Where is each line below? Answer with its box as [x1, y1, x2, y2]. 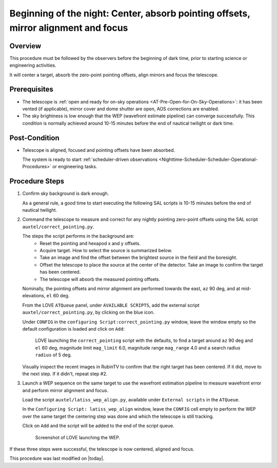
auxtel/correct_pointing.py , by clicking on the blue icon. [22, 309, 155, 315]
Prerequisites [9, 85, 53, 94]
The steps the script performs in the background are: [22, 233, 134, 239]
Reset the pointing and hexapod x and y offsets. [39, 240, 141, 246]
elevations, [22, 293, 46, 299]
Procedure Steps [9, 177, 64, 186]
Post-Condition [9, 133, 60, 142]
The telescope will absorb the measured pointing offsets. [39, 276, 161, 282]
